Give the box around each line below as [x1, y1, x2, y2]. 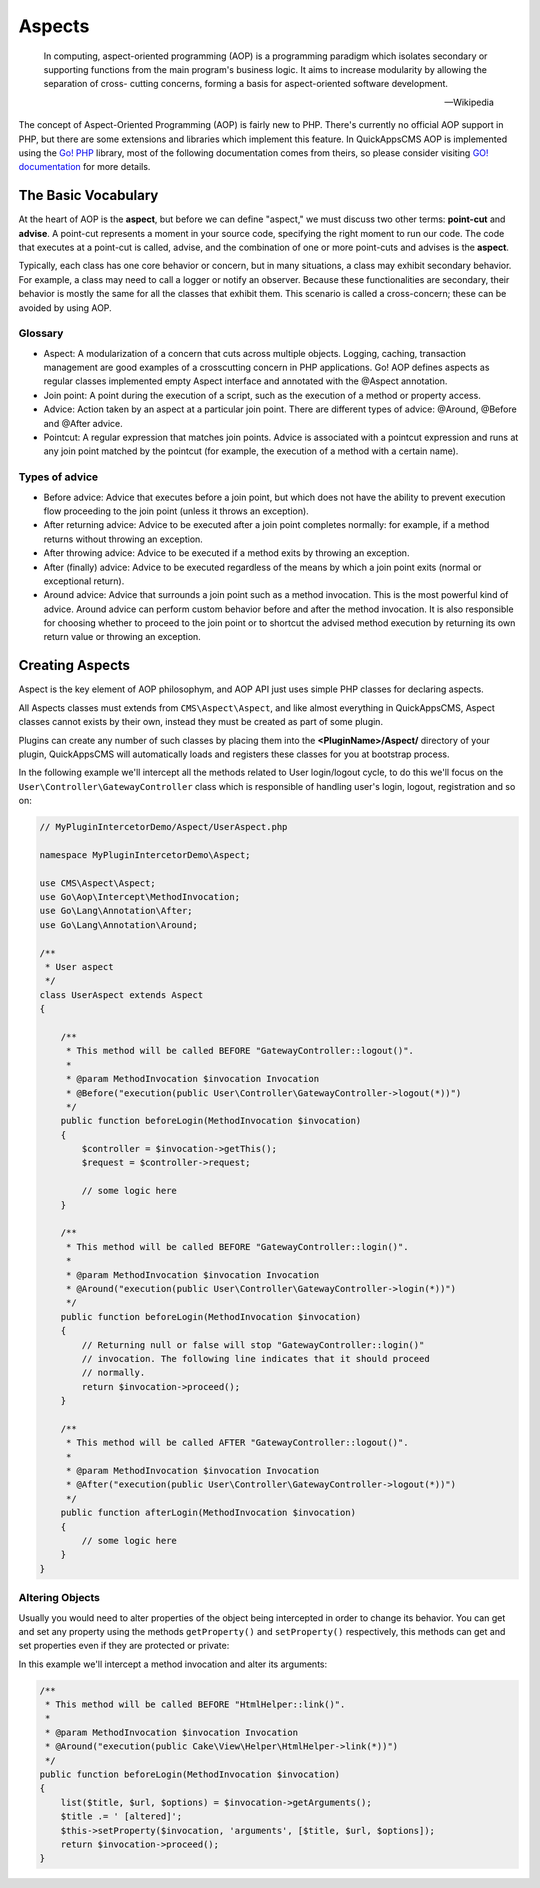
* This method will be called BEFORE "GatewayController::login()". [65, 1241, 409, 1252]
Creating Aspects [18, 657, 130, 674]
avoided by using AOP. [18, 301, 112, 314]
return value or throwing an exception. [43, 631, 202, 643]
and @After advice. [43, 417, 124, 429]
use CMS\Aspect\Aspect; [39, 877, 157, 889]
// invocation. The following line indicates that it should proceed [81, 1353, 430, 1364]
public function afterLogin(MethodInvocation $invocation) [60, 1507, 357, 1519]
